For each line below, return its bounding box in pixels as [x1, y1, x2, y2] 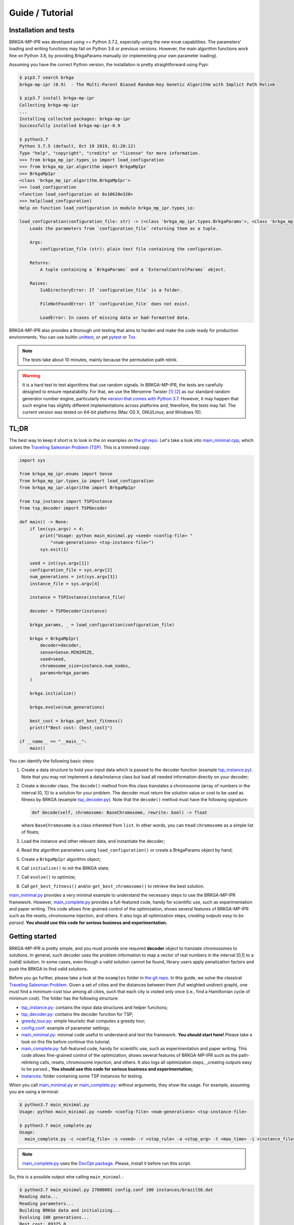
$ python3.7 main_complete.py [19, 1123, 92, 1128]
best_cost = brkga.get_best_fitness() [29, 718, 123, 724]
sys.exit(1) [40, 546, 69, 552]
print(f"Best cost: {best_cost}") [29, 725, 113, 730]
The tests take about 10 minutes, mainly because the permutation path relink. [22, 357, 178, 363]
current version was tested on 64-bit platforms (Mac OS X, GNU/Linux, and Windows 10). [22, 409, 202, 415]
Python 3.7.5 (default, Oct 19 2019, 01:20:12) [19, 144, 136, 149]
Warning [22, 373, 40, 379]
